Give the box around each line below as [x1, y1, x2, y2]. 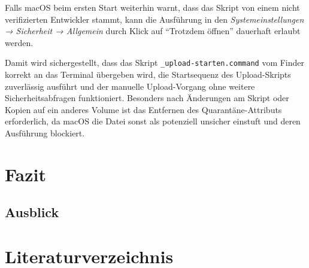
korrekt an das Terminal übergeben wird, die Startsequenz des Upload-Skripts [5, 68, 291, 81]
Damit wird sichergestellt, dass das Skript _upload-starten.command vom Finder [5, 56, 305, 69]
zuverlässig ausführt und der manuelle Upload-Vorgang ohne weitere [5, 80, 255, 92]
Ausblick [5, 203, 59, 221]
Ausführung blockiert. [5, 127, 85, 139]
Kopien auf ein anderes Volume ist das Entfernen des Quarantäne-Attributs [5, 103, 282, 115]
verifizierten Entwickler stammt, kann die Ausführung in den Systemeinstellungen [5, 13, 304, 25]
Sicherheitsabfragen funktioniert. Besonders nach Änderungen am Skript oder [5, 92, 289, 104]
